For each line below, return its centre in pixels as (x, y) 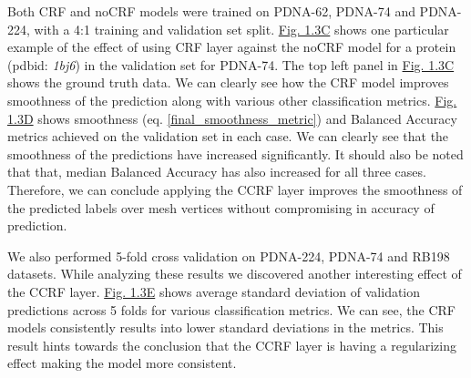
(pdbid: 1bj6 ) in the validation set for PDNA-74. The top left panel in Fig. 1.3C (231, 64)
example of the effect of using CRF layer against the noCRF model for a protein (232, 47)
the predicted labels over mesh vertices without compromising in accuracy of (221, 207)
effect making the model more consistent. (122, 363)
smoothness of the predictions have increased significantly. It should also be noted (235, 153)
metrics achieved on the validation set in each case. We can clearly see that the (228, 136)
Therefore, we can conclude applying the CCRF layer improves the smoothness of (235, 189)
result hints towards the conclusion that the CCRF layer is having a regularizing (232, 345)
